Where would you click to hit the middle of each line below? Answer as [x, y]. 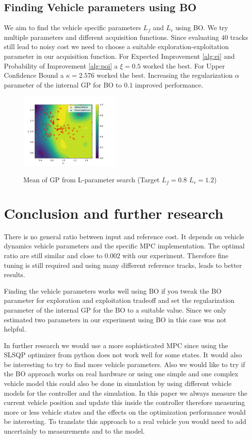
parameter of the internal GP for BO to [63, 84]
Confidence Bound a [34, 75]
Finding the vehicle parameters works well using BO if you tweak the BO [113, 290]
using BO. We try [202, 27]
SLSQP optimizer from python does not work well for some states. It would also [123, 355]
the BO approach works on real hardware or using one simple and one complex [121, 374]
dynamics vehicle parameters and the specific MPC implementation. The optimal [124, 246]
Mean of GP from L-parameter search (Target [92, 180]
